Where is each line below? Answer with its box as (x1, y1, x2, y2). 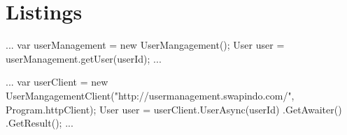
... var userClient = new (6, 74, 108, 89)
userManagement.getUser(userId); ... (6, 51, 162, 65)
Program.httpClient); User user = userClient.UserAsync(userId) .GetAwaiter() (6, 102, 342, 116)
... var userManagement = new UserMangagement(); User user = (6, 38, 285, 52)
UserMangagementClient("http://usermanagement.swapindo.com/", (6, 88, 295, 102)
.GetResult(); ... (6, 116, 73, 130)
